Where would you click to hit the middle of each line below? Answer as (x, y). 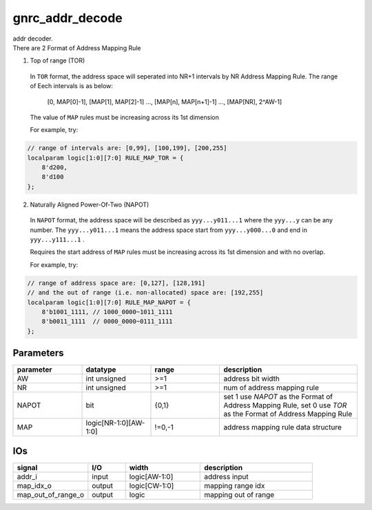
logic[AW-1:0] (151, 476)
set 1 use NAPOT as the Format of (278, 397)
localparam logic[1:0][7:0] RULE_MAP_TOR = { (105, 158)
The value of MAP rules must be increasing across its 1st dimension (125, 117)
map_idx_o (34, 485)
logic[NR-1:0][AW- (115, 423)
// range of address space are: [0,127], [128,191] (116, 283)
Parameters (38, 353)
